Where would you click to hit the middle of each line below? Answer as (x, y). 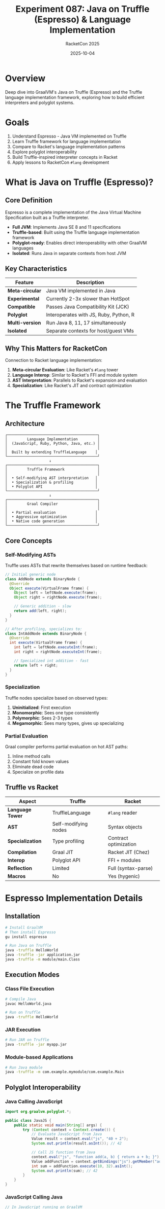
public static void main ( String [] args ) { (58, 1125)
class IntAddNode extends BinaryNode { (46, 634)
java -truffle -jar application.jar (42, 955)
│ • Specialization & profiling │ (51, 482)
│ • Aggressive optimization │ (51, 517)
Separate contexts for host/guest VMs (90, 331)
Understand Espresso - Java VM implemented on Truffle (69, 136)
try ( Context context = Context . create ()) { (69, 1130)
